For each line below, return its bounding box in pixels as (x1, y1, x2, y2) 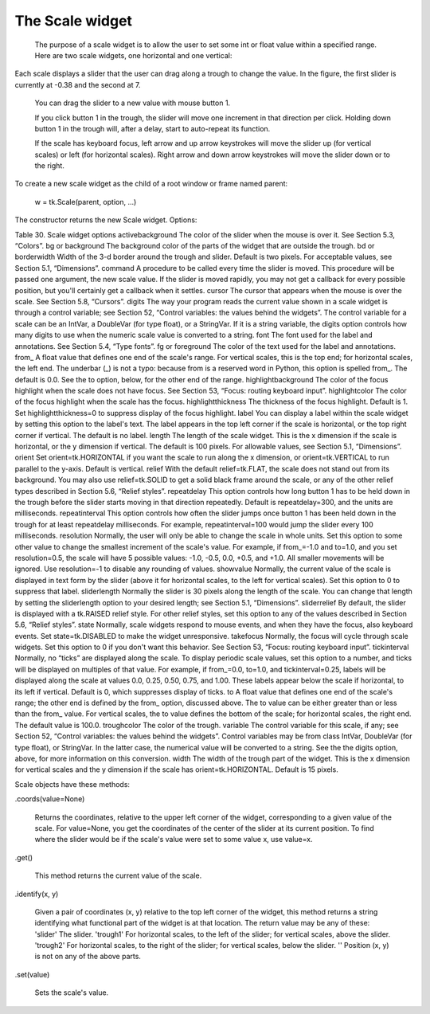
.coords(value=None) (14, 794, 85, 804)
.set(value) (14, 969, 50, 979)
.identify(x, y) (14, 889, 59, 899)
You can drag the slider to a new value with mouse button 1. (34, 98, 231, 108)
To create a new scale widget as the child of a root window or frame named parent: (14, 179, 288, 189)
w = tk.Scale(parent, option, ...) (34, 197, 137, 206)
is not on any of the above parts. (34, 952, 141, 961)
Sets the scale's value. (34, 988, 109, 997)
